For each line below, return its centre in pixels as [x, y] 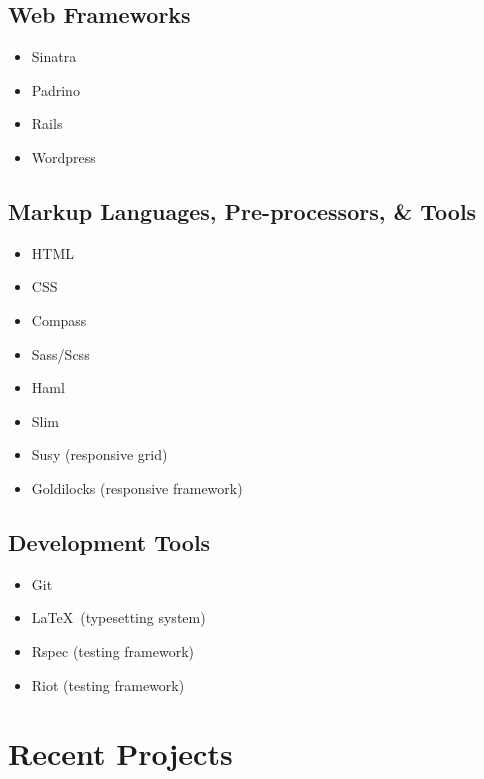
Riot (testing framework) [108, 684]
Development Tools [109, 541]
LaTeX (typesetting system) [118, 617]
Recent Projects [120, 753]
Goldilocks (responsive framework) [137, 487]
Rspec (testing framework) [112, 650]
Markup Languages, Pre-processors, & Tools [242, 210]
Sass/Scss [60, 353]
